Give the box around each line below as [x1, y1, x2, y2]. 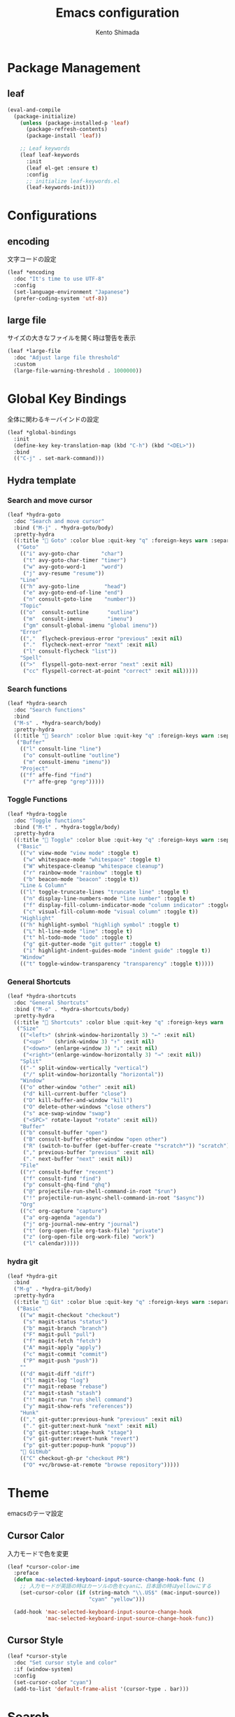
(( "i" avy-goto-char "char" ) [20, 550, 124, 557]
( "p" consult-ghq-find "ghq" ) [22, 1181, 111, 1188]
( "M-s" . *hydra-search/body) [13, 719, 101, 726]
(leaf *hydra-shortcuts [7, 993, 77, 1000]
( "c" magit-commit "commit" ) [22, 1351, 108, 1358]
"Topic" [20, 602, 42, 610]
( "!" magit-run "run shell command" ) [22, 1396, 133, 1403]
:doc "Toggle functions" [13, 817, 86, 824]
